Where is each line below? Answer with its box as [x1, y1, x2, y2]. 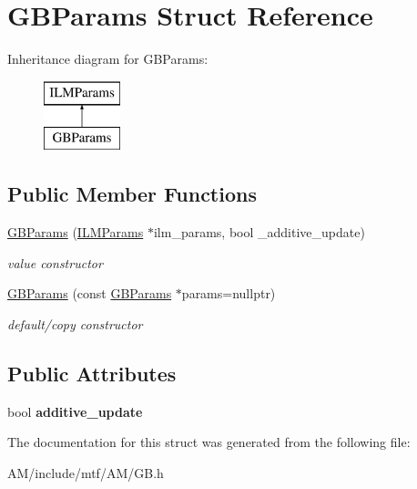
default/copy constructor [7, 314, 143, 333]
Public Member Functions [7, 180, 257, 208]
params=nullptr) [181, 284, 276, 303]
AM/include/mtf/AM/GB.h [7, 463, 164, 482]
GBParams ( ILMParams [7, 223, 144, 242]
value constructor [7, 253, 103, 272]
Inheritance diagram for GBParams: [7, 49, 208, 68]
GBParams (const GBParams [7, 284, 172, 303]
